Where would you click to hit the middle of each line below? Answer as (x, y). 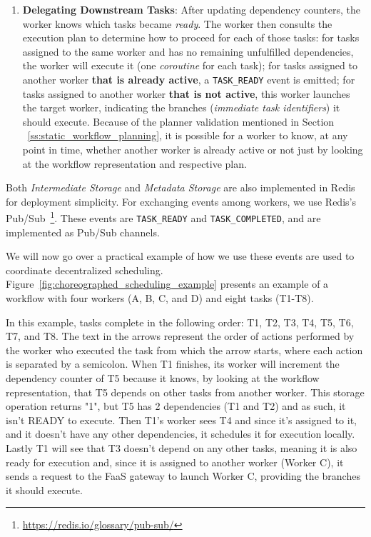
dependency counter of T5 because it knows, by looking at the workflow (163, 378)
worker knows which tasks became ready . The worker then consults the (177, 23)
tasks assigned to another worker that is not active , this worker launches (186, 93)
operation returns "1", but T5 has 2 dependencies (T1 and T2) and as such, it (176, 406)
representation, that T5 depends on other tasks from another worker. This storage (185, 392)
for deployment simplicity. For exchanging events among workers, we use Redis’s (181, 201)
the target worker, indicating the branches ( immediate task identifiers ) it (181, 107)
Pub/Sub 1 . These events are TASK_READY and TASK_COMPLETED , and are (163, 217)
